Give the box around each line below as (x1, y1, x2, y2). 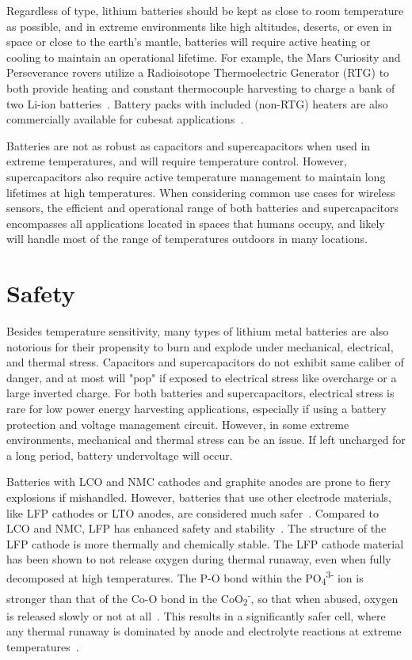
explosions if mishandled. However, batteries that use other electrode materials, (6, 488, 391, 505)
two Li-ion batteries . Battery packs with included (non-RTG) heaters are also (6, 95, 388, 112)
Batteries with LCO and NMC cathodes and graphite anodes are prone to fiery (6, 473, 391, 490)
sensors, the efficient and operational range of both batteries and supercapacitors (6, 199, 399, 216)
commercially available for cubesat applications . (6, 111, 244, 127)
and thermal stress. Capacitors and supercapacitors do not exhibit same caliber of (6, 354, 404, 370)
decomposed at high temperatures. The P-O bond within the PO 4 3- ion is (6, 567, 364, 588)
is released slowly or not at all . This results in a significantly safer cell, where (6, 607, 386, 624)
